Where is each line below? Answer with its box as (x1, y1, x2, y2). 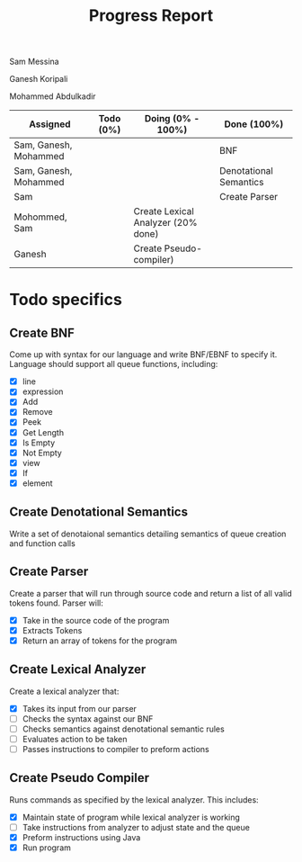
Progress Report (88, 5, 214, 26)
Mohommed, (13, 211, 67, 223)
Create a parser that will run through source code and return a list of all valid (9, 588, 292, 598)
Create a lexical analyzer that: (9, 686, 120, 696)
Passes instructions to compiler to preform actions (22, 743, 209, 754)
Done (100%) (224, 118, 284, 130)
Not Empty (22, 447, 63, 458)
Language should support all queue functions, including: (9, 359, 218, 370)
